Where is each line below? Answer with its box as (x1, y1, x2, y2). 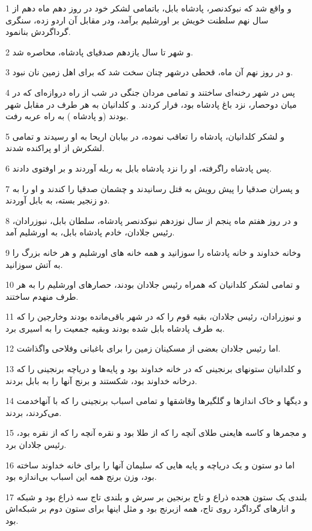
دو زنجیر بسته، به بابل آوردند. (5, 194, 110, 206)
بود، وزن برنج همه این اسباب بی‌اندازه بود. (5, 470, 157, 483)
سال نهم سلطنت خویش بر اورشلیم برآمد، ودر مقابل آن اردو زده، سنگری (5, 13, 269, 26)
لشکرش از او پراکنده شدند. (5, 141, 105, 154)
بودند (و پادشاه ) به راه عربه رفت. (5, 110, 129, 122)
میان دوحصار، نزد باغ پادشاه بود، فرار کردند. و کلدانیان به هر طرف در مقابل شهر (5, 98, 297, 110)
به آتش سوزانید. (5, 258, 63, 270)
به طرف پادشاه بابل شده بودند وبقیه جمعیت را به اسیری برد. (5, 321, 225, 334)
